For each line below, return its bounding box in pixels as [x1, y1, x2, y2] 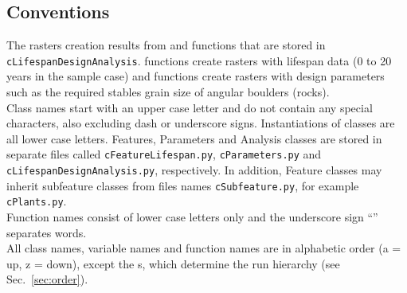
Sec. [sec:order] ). [6, 271, 88, 287]
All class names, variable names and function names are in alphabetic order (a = [6, 240, 401, 256]
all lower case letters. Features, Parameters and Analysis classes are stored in [6, 130, 382, 146]
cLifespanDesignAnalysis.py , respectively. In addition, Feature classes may [6, 162, 382, 178]
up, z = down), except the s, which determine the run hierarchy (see [6, 255, 340, 272]
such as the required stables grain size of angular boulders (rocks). [6, 84, 330, 100]
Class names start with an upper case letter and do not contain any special [6, 99, 373, 115]
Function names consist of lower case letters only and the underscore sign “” [6, 209, 378, 225]
